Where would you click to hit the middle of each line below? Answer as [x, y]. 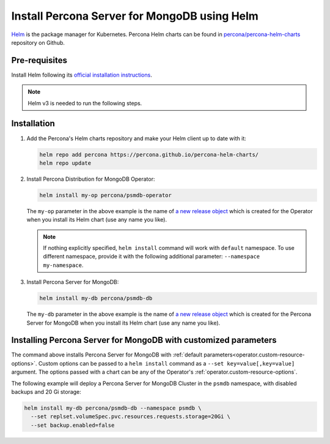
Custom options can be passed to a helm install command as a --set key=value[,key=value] [167, 363]
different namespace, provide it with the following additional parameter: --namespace [151, 257]
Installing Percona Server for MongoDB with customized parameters [144, 340]
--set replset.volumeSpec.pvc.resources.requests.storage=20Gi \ [131, 417]
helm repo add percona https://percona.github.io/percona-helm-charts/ [149, 154]
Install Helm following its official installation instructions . [82, 75]
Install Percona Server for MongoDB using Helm [135, 16]
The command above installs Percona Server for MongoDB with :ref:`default [107, 355]
